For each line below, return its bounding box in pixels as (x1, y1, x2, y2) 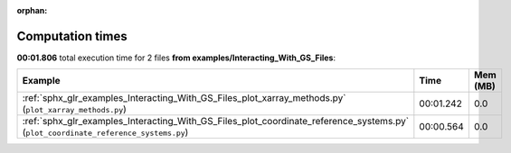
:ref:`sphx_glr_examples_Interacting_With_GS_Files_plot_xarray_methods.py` (22, 92, 346, 104)
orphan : (16, 5, 48, 15)
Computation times (16, 28, 128, 44)
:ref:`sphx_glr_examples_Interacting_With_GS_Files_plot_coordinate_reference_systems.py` (22, 115, 410, 128)
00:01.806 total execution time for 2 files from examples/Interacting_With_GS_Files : (16, 52, 336, 63)
